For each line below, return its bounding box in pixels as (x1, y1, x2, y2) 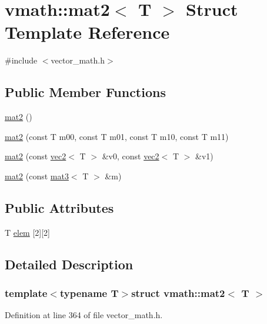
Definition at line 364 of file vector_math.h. (5, 309, 163, 321)
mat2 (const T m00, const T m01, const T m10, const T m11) (5, 130, 229, 142)
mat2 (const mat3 (5, 169, 69, 182)
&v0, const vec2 (102, 150, 159, 162)
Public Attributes (5, 198, 114, 216)
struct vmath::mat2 (131, 285, 225, 300)
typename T (59, 285, 119, 300)
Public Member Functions (5, 83, 166, 101)
